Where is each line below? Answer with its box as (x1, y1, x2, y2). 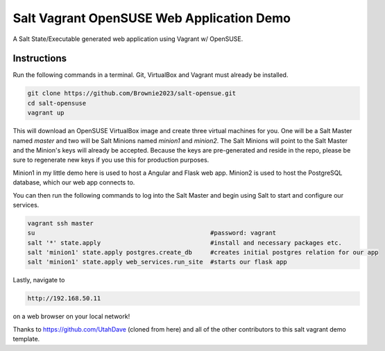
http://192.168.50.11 (27, 295, 101, 302)
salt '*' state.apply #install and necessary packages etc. (27, 239, 343, 246)
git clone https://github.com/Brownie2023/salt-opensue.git (27, 89, 237, 97)
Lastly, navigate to (12, 276, 65, 284)
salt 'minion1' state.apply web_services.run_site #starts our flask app (27, 258, 288, 266)
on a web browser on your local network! (12, 312, 130, 320)
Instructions (12, 53, 67, 65)
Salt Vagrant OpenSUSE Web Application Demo (12, 10, 291, 26)
